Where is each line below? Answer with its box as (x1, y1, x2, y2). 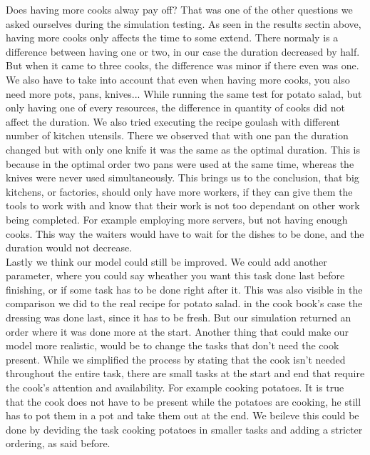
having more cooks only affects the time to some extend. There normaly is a (6, 30, 339, 45)
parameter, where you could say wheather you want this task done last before (6, 268, 345, 283)
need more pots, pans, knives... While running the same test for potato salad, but (6, 86, 362, 101)
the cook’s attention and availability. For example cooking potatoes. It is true (6, 380, 344, 395)
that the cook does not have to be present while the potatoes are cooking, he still (6, 394, 361, 409)
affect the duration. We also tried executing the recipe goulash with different (6, 114, 340, 129)
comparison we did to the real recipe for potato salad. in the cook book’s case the (6, 296, 363, 311)
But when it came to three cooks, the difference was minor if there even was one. (6, 58, 359, 73)
